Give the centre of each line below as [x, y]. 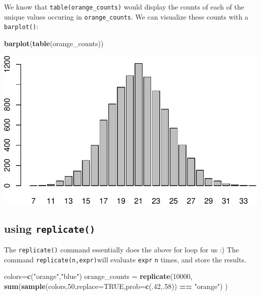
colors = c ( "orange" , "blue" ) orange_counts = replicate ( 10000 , [98, 276]
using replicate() [50, 228]
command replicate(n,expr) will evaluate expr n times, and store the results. [125, 259]
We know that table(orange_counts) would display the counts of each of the [124, 7]
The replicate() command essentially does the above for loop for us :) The [122, 250]
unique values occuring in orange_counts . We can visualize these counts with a [126, 16]
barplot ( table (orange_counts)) [54, 43]
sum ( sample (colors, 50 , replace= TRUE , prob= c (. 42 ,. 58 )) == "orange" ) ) [116, 286]
